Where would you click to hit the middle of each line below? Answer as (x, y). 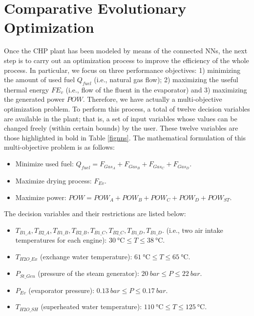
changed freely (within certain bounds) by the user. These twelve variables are (121, 128)
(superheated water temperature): (91, 306)
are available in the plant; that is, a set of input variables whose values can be (121, 118)
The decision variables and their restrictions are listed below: (95, 214)
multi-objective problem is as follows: (59, 147)
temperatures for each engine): (61, 240)
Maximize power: (41, 197)
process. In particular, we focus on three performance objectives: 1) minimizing (122, 70)
